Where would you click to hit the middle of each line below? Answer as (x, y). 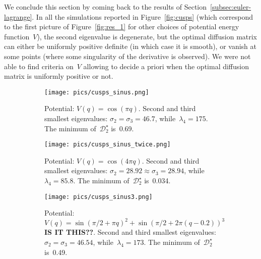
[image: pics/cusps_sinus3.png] (99, 197)
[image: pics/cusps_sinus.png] (97, 92)
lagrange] (18, 16)
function (17, 36)
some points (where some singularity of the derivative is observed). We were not (127, 56)
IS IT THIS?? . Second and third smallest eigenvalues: (130, 232)
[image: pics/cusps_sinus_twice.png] (108, 145)
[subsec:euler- (231, 7)
